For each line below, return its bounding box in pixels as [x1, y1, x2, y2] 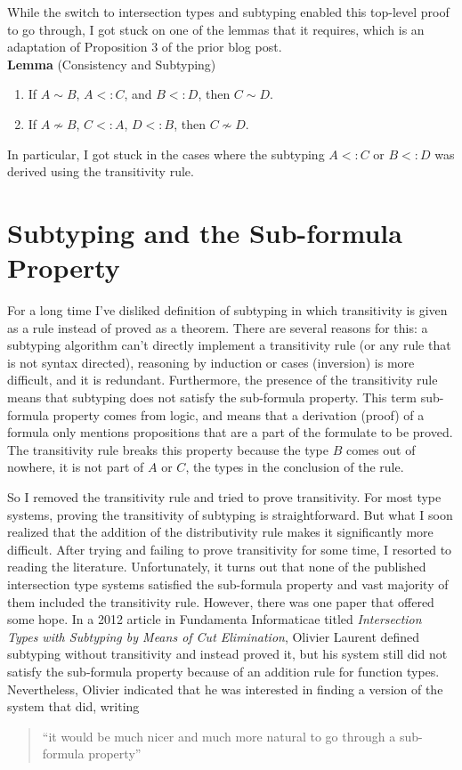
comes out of [345, 440, 416, 458]
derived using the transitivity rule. [7, 162, 194, 181]
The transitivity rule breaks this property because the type [7, 440, 329, 458]
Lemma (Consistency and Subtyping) [7, 54, 216, 73]
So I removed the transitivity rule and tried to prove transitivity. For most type [7, 488, 442, 506]
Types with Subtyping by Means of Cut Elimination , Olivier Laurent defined [7, 627, 420, 645]
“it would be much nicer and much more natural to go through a [42, 726, 396, 745]
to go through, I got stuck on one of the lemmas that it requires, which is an [7, 20, 425, 38]
